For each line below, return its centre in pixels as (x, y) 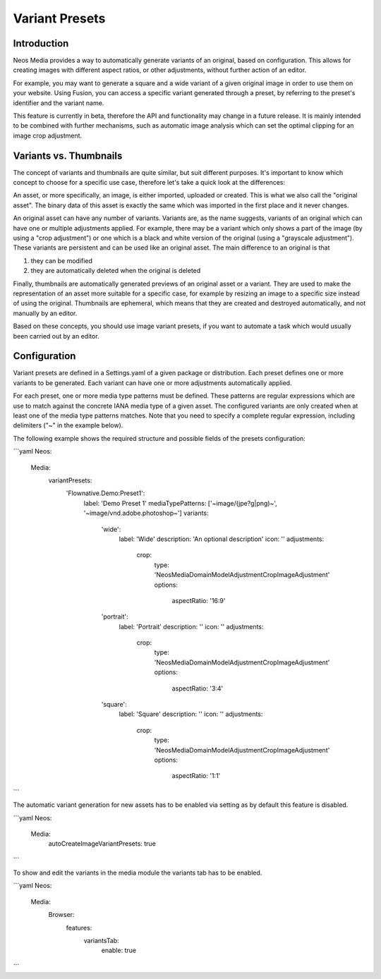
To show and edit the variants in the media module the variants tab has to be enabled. (138, 873)
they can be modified (62, 260)
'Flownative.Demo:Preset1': (105, 493)
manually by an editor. (45, 313)
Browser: (61, 915)
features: (79, 928)
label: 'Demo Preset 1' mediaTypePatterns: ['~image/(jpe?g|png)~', (181, 503)
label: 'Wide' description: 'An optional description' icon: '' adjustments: (222, 539)
